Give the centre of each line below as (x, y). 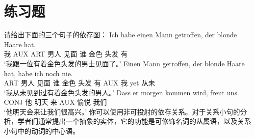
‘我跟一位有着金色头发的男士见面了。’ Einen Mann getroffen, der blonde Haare (124, 63)
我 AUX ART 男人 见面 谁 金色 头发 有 (66, 54)
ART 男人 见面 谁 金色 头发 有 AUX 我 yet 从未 (80, 83)
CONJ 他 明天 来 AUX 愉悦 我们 (55, 102)
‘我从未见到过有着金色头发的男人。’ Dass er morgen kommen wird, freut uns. (122, 92)
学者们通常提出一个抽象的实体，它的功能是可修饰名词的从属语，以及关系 (134, 121)
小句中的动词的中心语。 (42, 131)
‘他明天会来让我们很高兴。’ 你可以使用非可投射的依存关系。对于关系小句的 (122, 111)
